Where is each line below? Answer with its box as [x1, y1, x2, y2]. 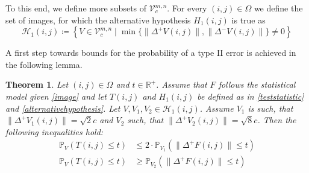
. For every [167, 2, 207, 14]
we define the [254, 2, 303, 14]
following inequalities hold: [5, 125, 104, 138]
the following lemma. [5, 58, 83, 70]
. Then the [257, 114, 296, 126]
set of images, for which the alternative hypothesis [5, 13, 191, 26]
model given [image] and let [5, 90, 107, 102]
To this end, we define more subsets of [5, 2, 147, 14]
